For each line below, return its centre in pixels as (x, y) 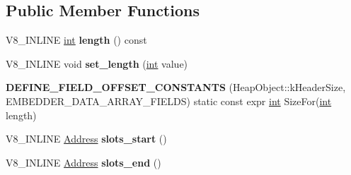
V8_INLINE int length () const (76, 40)
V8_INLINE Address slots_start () (86, 139)
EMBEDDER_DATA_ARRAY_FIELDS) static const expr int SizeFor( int (169, 101)
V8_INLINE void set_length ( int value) (97, 63)
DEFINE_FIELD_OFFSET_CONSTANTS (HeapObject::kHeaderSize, (176, 87)
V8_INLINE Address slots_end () (84, 162)
